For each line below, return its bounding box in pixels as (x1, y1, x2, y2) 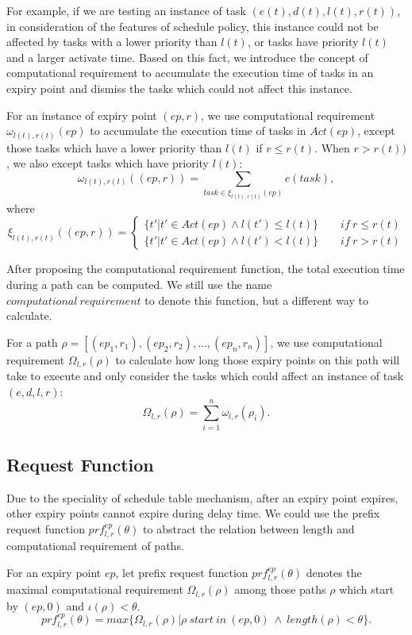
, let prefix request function (115, 564, 248, 580)
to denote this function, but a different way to (144, 291, 368, 308)
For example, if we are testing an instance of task (6, 2, 246, 18)
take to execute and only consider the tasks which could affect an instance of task (6, 368, 404, 384)
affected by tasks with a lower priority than (6, 33, 218, 50)
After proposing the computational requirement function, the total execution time (6, 260, 405, 277)
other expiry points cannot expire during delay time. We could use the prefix (6, 505, 380, 521)
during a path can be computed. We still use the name (6, 276, 272, 293)
